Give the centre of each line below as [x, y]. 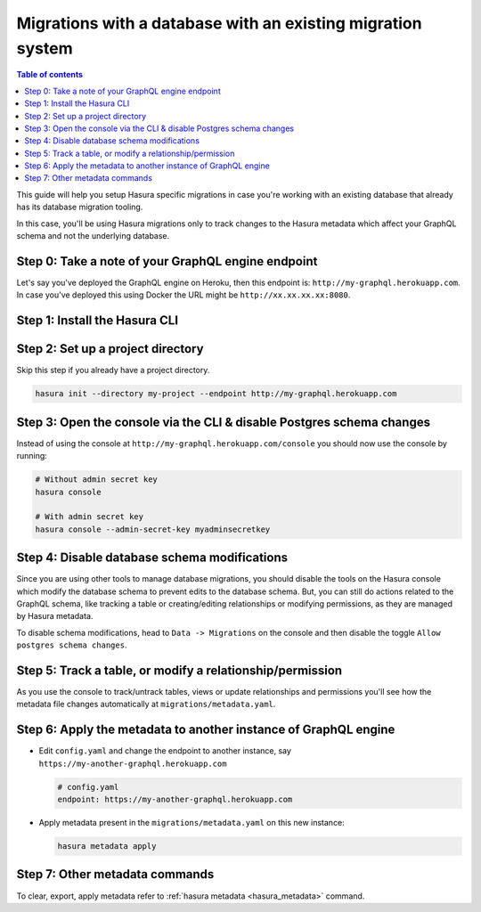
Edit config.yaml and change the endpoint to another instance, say [165, 751]
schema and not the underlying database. [93, 236]
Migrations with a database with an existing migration [219, 23]
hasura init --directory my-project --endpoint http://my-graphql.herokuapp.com [216, 394]
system [45, 48]
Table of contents [50, 75]
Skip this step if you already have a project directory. [113, 370]
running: [32, 456]
